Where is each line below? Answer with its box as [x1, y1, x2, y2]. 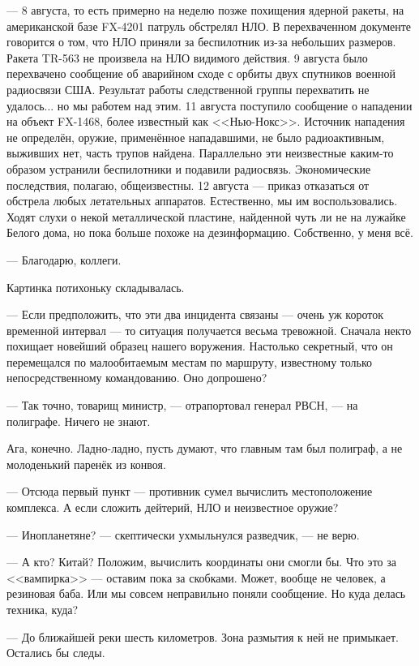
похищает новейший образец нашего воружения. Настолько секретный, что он [6, 337, 393, 354]
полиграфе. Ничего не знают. [6, 412, 151, 429]
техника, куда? [6, 601, 79, 617]
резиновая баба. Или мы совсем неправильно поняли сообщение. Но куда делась [6, 585, 406, 602]
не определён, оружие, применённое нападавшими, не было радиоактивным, [6, 128, 385, 145]
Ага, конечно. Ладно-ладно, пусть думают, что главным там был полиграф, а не [6, 440, 403, 457]
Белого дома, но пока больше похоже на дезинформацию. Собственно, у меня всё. [6, 224, 413, 241]
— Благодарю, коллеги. [6, 251, 122, 268]
